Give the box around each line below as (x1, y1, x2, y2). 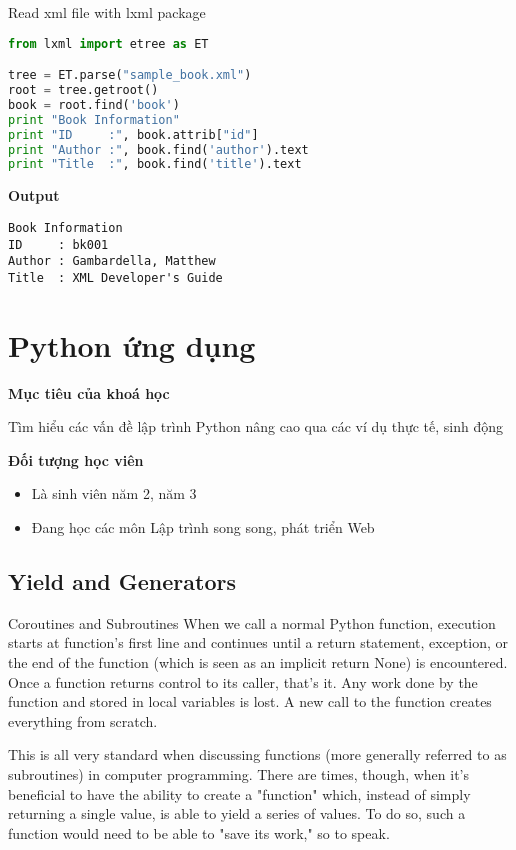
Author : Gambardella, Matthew (8, 254, 216, 269)
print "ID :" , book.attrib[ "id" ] (8, 127, 259, 142)
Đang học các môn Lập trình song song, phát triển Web (31, 516, 375, 537)
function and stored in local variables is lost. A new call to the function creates (8, 691, 492, 712)
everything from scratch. (8, 710, 158, 731)
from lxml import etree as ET (8, 36, 209, 51)
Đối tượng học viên (8, 449, 144, 470)
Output (8, 185, 60, 206)
